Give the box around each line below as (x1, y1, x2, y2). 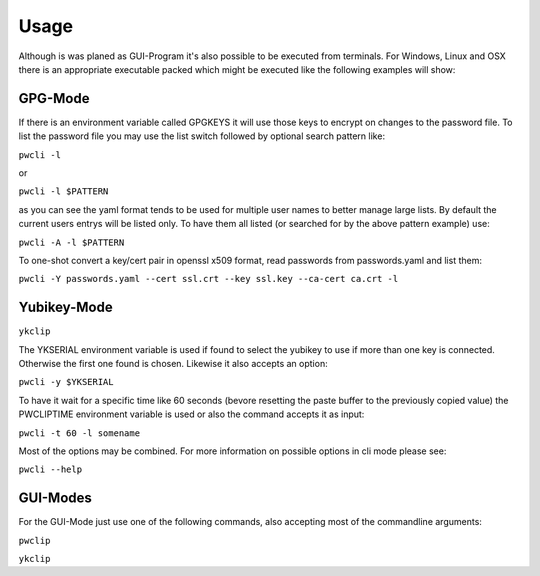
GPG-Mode (18, 90, 90, 107)
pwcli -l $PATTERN (18, 186, 109, 197)
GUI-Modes (18, 490, 92, 507)
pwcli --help (18, 464, 83, 475)
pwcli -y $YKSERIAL (18, 376, 114, 388)
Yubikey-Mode (18, 299, 114, 316)
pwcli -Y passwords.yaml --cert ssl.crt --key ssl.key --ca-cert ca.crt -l (18, 273, 399, 285)
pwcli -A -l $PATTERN (18, 236, 125, 248)
